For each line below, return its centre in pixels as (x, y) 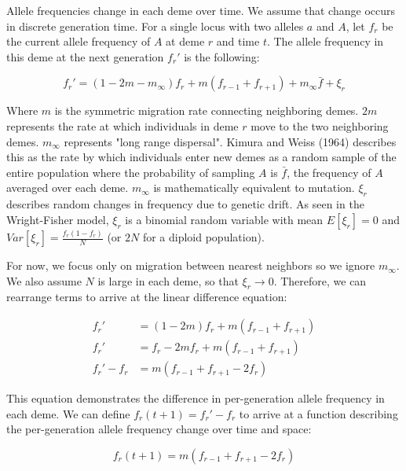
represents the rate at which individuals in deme (123, 125)
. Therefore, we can (320, 280)
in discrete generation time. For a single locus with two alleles (155, 26)
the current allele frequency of (79, 41)
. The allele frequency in (325, 41)
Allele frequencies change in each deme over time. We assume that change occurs (201, 10)
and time (238, 41)
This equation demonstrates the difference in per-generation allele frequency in (196, 398)
